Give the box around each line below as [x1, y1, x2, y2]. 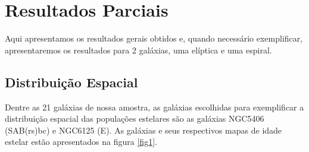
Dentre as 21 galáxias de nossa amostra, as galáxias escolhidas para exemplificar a [5, 100, 304, 113]
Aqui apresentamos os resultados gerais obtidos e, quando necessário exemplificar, [5, 32, 303, 45]
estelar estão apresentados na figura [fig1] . [5, 135, 157, 148]
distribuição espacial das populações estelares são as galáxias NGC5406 [5, 112, 264, 125]
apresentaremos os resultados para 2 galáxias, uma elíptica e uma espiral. [5, 43, 272, 56]
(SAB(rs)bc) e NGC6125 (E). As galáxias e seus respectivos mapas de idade [5, 123, 282, 136]
